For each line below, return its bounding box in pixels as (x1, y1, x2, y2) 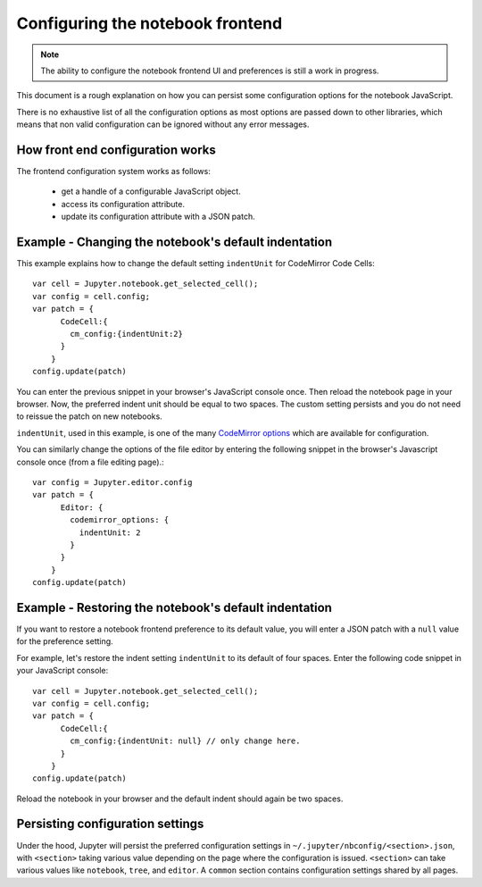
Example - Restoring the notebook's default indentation (16, 599, 332, 615)
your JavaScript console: (16, 665, 109, 676)
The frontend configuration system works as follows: (16, 166, 212, 177)
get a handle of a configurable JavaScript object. (61, 186, 241, 197)
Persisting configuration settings (16, 816, 204, 832)
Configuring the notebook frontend (16, 13, 283, 33)
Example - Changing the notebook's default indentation (16, 235, 333, 249)
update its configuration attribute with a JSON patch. (61, 211, 255, 222)
